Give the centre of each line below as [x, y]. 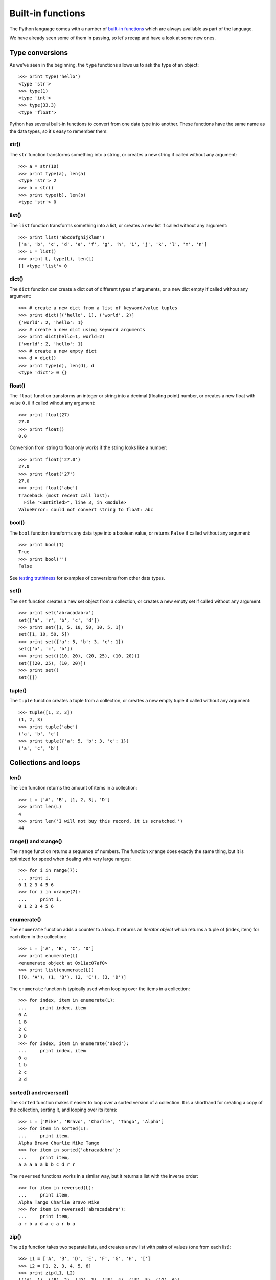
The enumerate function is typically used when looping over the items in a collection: [100, 989]
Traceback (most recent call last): [64, 495]
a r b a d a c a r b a [47, 1223]
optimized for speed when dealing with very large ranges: [70, 859]
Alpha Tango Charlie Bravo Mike [59, 1202]
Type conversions [39, 52]
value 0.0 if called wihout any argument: [52, 403]
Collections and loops [45, 763]
